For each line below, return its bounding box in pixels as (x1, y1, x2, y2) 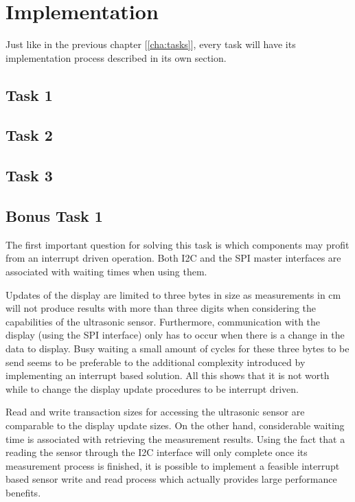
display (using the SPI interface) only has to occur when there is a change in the (5, 328, 345, 342)
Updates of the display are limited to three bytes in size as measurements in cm (5, 287, 341, 301)
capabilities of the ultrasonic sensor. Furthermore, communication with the (5, 314, 321, 328)
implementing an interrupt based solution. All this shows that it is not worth (5, 368, 330, 383)
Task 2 (5, 124, 53, 146)
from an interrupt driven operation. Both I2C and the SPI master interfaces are (5, 251, 341, 265)
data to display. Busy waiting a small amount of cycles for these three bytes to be (5, 341, 350, 356)
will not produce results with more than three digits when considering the (5, 301, 317, 315)
